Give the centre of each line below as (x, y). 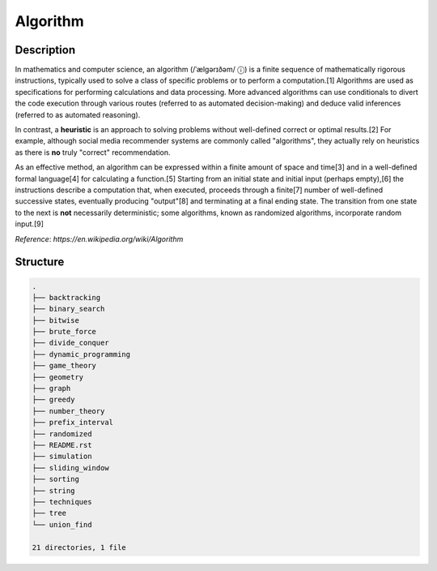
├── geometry (58, 377)
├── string (53, 490)
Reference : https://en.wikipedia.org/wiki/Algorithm (99, 238)
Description (45, 50)
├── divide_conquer (70, 343)
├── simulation (62, 457)
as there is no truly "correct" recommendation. (93, 152)
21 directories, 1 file (79, 547)
